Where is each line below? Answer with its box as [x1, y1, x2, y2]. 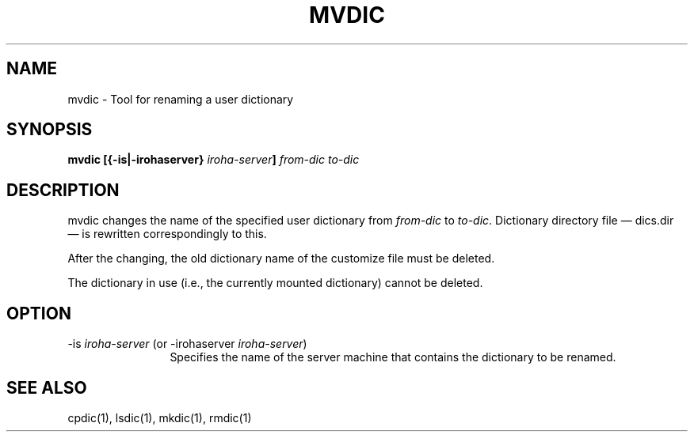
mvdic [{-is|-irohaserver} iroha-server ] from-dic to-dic [67, 153, 360, 167]
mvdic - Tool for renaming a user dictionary [67, 92, 294, 106]
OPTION [6, 303, 71, 323]
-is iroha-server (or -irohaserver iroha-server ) [67, 337, 307, 351]
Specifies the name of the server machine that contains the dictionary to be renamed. [170, 350, 616, 364]
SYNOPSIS [6, 119, 93, 140]
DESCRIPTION [6, 179, 120, 200]
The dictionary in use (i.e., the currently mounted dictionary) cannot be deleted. [67, 276, 483, 290]
